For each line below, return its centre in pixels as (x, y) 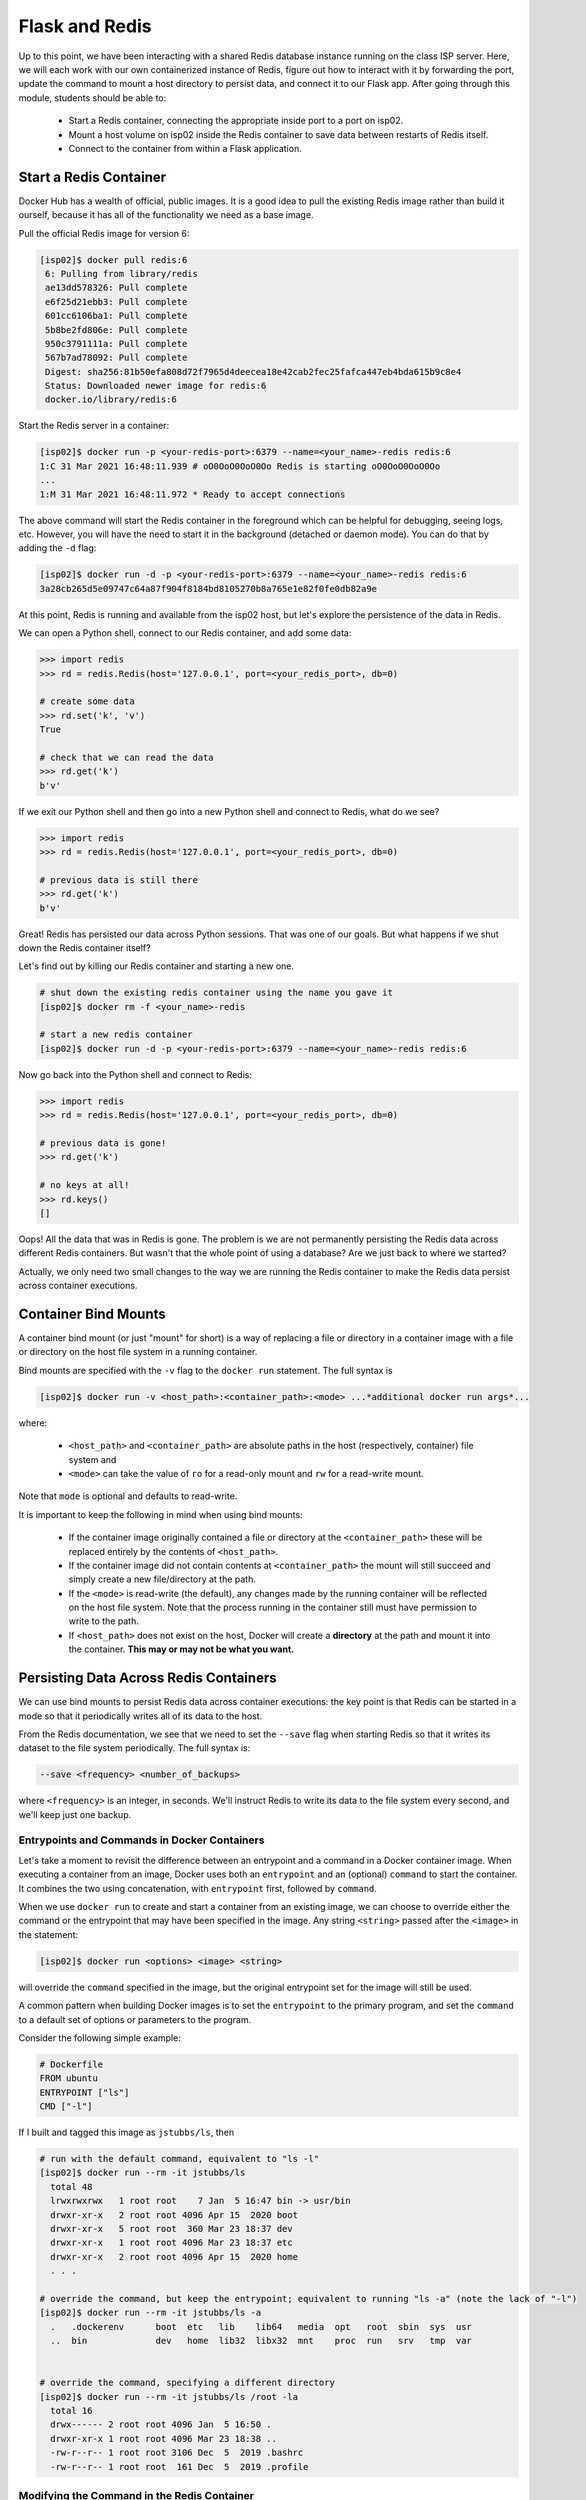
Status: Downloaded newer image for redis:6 (156, 386)
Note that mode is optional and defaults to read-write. (128, 1496)
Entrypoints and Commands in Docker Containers (141, 1840)
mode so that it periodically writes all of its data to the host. (140, 1716)
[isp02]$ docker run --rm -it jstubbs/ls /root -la (169, 2396)
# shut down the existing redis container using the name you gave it (216, 993)
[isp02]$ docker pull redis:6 (113, 259)
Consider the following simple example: (100, 2037)
